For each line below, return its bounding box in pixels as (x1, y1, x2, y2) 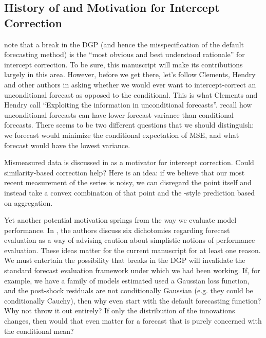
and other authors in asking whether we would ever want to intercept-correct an (4, 79, 256, 90)
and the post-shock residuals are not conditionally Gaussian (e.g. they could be (4, 285, 253, 296)
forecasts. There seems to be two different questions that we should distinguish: (4, 119, 254, 130)
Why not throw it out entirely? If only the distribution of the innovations (4, 305, 235, 316)
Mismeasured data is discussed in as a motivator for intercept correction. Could (4, 157, 254, 168)
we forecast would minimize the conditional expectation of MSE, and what (4, 129, 239, 140)
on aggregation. (4, 197, 53, 208)
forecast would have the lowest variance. (4, 139, 130, 150)
